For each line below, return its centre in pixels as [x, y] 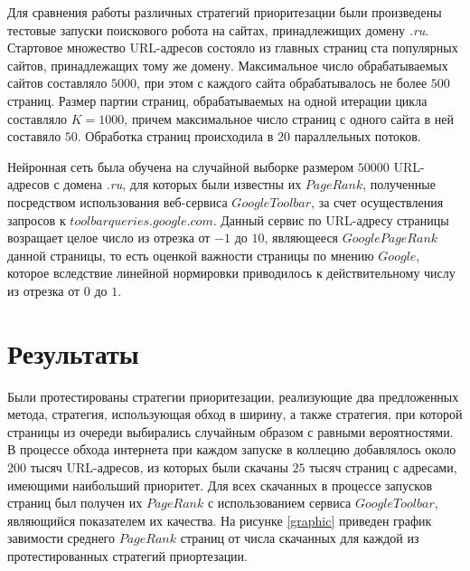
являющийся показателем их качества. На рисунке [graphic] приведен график [220, 520]
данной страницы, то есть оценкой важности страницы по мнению [191, 255]
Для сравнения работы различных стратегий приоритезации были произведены [225, 12]
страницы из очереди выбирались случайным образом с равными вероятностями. [230, 431]
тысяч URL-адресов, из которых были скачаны [159, 467]
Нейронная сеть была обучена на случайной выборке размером [181, 166]
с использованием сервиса [279, 503]
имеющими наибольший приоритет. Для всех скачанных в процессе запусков [220, 485]
